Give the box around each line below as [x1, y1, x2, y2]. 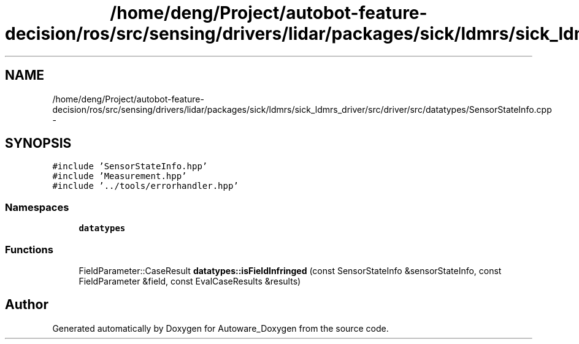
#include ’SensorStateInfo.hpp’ [52, 161, 208, 172]
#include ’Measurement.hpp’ [52, 171, 187, 182]
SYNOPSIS [5, 136, 72, 151]
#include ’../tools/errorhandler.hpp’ [52, 181, 239, 191]
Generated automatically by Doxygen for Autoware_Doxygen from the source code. [52, 323, 389, 334]
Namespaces [5, 201, 69, 213]
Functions [5, 243, 53, 256]
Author [5, 297, 48, 313]
